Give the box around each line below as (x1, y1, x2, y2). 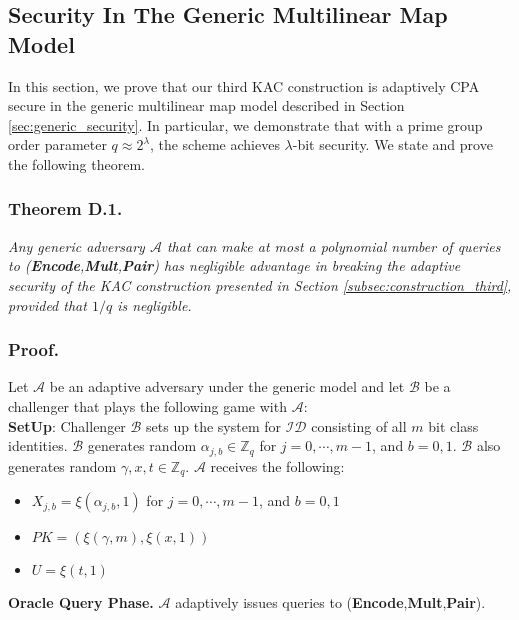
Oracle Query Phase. (8, 592, 154, 613)
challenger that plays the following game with (8, 395, 287, 416)
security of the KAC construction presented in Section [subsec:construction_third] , (8, 274, 512, 295)
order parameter (8, 134, 107, 155)
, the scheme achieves (149, 134, 280, 155)
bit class (428, 415, 479, 436)
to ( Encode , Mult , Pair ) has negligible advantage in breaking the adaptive (8, 255, 461, 276)
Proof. (8, 337, 59, 362)
